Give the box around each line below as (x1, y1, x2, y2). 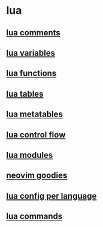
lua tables (6, 88, 44, 99)
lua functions (6, 68, 57, 79)
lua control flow (6, 130, 66, 140)
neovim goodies (6, 171, 68, 181)
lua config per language (6, 190, 97, 201)
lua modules (6, 150, 53, 160)
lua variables (6, 47, 56, 58)
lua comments (6, 28, 61, 38)
